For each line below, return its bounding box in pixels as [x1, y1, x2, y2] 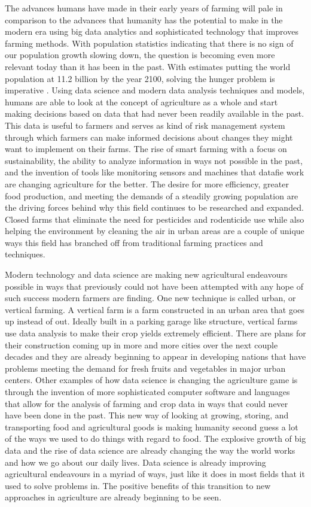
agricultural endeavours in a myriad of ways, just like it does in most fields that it [5, 467, 305, 480]
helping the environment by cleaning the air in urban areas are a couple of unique [5, 224, 304, 237]
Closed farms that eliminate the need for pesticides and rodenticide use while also [5, 212, 304, 225]
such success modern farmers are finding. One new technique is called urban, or [5, 292, 296, 304]
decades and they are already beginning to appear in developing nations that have [5, 350, 306, 363]
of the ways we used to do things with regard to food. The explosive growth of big [5, 432, 306, 445]
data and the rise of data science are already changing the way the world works [5, 444, 295, 456]
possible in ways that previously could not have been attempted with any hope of [5, 280, 303, 292]
